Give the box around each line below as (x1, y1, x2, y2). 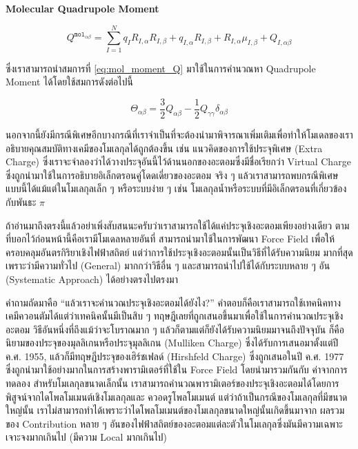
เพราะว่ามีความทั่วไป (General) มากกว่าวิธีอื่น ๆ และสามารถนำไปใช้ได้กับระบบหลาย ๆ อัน (6, 258, 330, 273)
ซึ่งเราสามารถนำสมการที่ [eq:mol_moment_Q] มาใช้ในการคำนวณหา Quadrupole (6, 61, 316, 75)
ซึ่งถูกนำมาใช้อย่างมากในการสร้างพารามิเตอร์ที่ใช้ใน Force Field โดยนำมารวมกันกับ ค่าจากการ (6, 362, 348, 377)
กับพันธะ (6, 194, 37, 209)
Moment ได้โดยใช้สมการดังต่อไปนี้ (6, 74, 133, 89)
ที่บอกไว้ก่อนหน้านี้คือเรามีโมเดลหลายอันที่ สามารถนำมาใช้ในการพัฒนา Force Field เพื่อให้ (6, 231, 335, 246)
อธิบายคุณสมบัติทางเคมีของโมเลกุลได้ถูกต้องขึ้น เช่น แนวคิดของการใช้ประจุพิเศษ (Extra (6, 140, 323, 155)
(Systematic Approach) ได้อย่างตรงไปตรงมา (6, 271, 178, 286)
